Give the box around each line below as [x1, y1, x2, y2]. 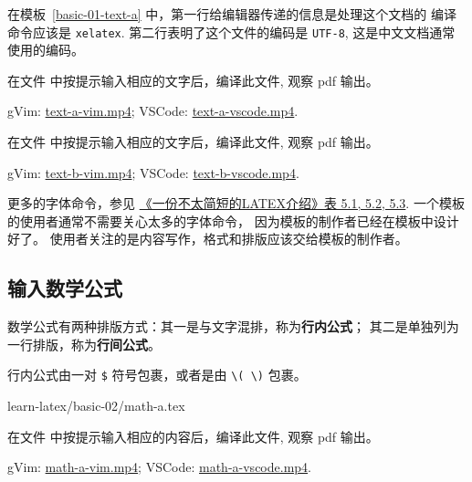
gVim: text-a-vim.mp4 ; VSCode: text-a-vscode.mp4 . [7, 101, 299, 120]
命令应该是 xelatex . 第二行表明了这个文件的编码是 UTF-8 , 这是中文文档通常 [7, 22, 456, 41]
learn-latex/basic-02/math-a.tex [7, 396, 185, 415]
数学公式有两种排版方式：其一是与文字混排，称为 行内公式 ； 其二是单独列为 [7, 317, 459, 336]
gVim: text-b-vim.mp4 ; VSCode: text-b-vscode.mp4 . [7, 162, 299, 182]
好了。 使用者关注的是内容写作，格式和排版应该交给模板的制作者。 [7, 229, 408, 248]
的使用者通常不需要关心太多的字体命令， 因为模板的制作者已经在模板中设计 [7, 211, 459, 230]
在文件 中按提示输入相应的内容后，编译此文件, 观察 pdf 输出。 [7, 426, 379, 445]
